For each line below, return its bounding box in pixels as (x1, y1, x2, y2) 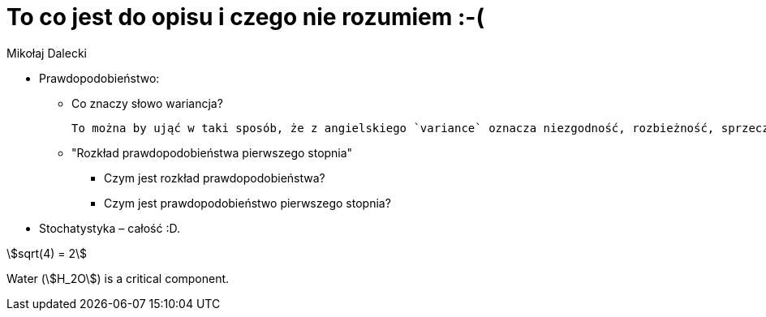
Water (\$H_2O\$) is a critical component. (6, 271, 230, 285)
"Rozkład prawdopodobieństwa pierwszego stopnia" (71, 145, 353, 160)
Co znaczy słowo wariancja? (71, 96, 223, 110)
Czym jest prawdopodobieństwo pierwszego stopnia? (104, 195, 391, 210)
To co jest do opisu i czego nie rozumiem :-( (6, 3, 484, 31)
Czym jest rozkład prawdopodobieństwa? (104, 170, 325, 185)
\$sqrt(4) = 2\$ (6, 246, 88, 260)
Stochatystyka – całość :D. (39, 221, 180, 235)
